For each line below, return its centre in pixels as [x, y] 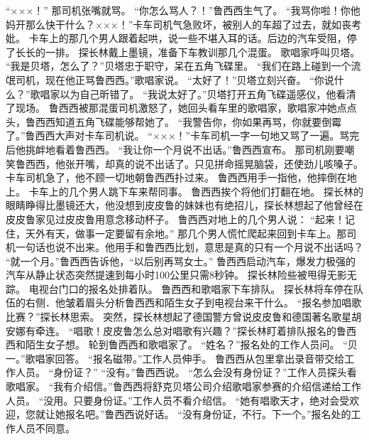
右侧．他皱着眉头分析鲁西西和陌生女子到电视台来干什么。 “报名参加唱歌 [193, 302]
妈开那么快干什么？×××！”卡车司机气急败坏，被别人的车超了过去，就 [169, 24]
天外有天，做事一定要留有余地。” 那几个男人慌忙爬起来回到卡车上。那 [186, 233]
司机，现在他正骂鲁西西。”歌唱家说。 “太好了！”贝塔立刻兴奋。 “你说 [175, 79]
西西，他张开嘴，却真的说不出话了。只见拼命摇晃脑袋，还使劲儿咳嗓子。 [194, 163]
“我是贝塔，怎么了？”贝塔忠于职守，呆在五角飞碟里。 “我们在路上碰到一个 [178, 66]
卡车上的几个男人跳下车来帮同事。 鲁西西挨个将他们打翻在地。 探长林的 [196, 191]
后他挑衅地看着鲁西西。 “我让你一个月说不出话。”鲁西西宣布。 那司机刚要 [175, 149]
